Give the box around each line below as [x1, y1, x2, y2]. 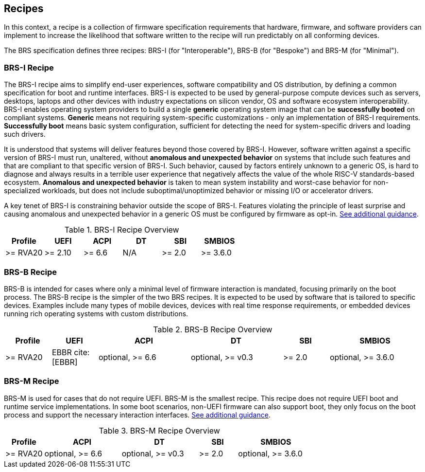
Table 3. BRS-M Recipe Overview [99, 425, 220, 436]
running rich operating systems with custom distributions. [4, 309, 188, 318]
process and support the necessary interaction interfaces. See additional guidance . [4, 410, 271, 419]
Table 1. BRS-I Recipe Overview [64, 225, 179, 235]
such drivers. [4, 130, 46, 139]
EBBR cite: [51, 347, 90, 357]
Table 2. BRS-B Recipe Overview [153, 324, 272, 334]
